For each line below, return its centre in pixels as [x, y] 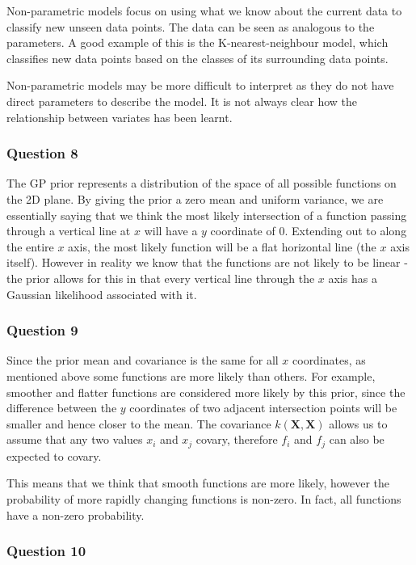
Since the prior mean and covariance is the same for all [143, 360]
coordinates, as [329, 360]
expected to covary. [54, 455]
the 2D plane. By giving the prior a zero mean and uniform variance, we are [195, 198]
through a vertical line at [69, 231]
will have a [171, 231]
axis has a [353, 278]
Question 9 [42, 330]
